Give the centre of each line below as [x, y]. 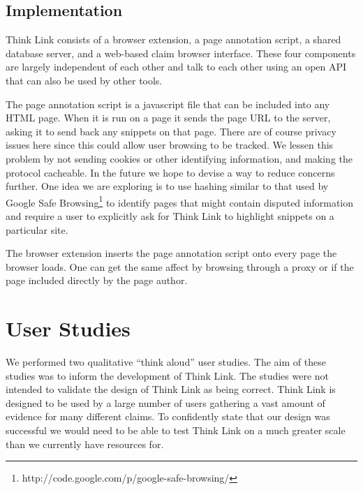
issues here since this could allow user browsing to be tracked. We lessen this [170, 145]
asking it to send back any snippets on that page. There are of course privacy [171, 131]
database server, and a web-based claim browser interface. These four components [181, 53]
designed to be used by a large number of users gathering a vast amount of [165, 402]
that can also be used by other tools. [84, 80]
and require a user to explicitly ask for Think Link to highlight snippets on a [170, 215]
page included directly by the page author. [97, 280]
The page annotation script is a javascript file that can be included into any [168, 104]
